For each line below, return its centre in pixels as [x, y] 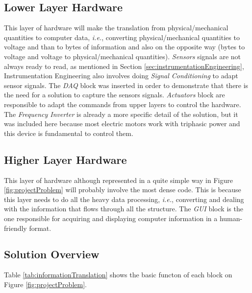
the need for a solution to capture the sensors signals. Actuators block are [114, 95]
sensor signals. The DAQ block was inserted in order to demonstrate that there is [126, 85]
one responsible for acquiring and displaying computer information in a [111, 218]
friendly [15, 228]
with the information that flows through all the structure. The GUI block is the [124, 209]
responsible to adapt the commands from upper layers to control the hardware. [123, 104]
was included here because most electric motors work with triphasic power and [122, 124]
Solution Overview [52, 254]
